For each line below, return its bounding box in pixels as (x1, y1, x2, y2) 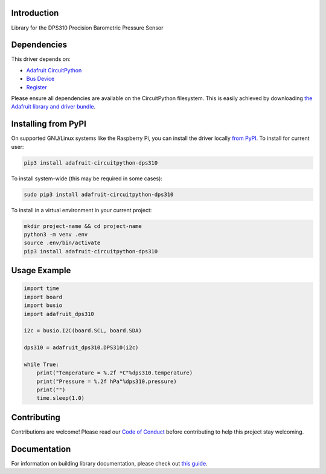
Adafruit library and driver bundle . (11, 103, 96, 110)
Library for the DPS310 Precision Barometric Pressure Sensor (11, 24, 164, 31)
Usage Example (11, 265, 71, 276)
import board (24, 293, 63, 300)
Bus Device (26, 75, 55, 83)
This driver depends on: (11, 55, 71, 63)
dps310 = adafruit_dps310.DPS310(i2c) (24, 344, 139, 351)
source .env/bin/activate (24, 239, 101, 247)
